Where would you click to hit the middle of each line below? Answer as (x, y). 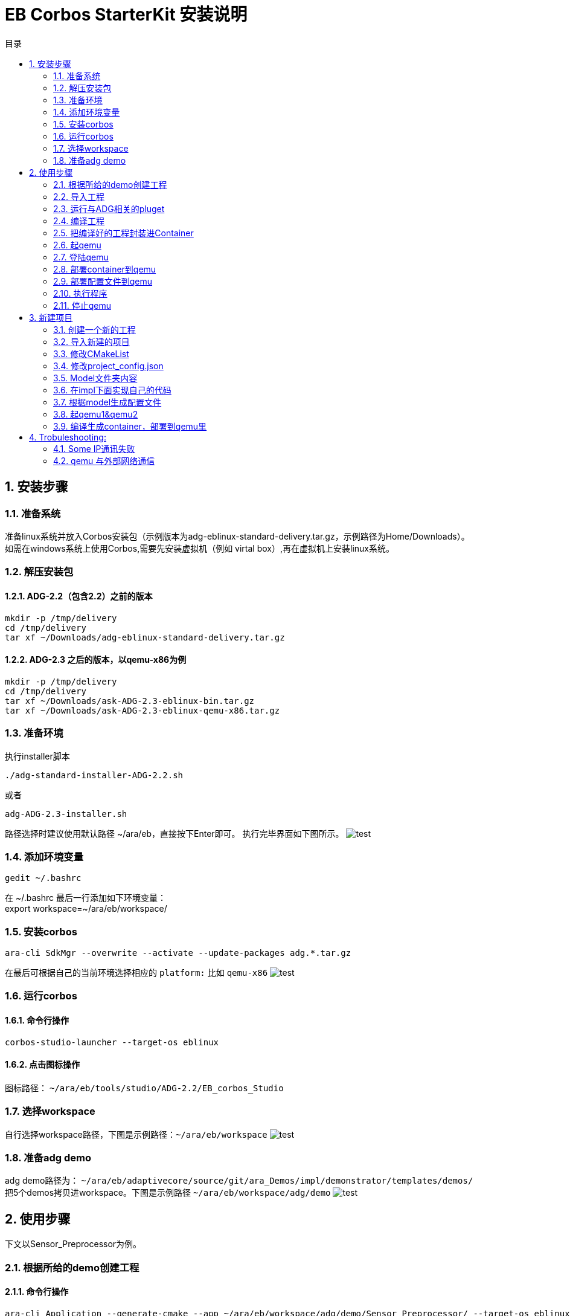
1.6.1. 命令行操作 (37, 1021)
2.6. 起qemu (77, 245)
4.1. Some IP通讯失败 (94, 448)
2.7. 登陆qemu (81, 257)
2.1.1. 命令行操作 (37, 1292)
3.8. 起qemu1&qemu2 (96, 414)
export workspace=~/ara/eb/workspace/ (86, 909)
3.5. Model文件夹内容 (95, 378)
